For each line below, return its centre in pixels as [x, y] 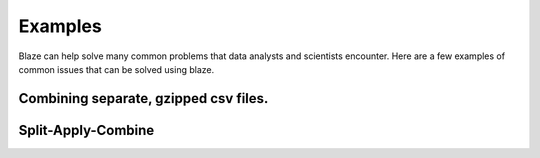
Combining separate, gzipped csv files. [143, 98]
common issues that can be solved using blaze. [116, 69]
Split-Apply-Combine [86, 130]
